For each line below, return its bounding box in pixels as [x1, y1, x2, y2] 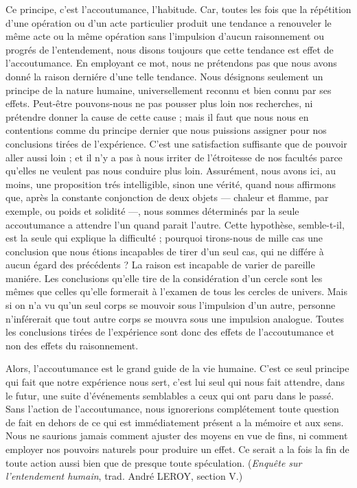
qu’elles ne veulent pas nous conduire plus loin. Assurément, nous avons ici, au [5, 163, 336, 178]
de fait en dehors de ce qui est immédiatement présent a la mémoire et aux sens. [5, 415, 344, 429]
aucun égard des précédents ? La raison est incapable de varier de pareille [5, 257, 315, 272]
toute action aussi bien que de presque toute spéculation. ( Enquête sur [5, 455, 302, 469]
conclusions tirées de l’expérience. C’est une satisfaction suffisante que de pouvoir [5, 136, 347, 150]
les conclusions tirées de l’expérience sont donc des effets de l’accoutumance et [5, 325, 334, 339]
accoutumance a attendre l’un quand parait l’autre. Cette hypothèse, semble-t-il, [5, 217, 345, 231]
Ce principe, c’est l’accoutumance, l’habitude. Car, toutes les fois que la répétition [5, 2, 352, 16]
